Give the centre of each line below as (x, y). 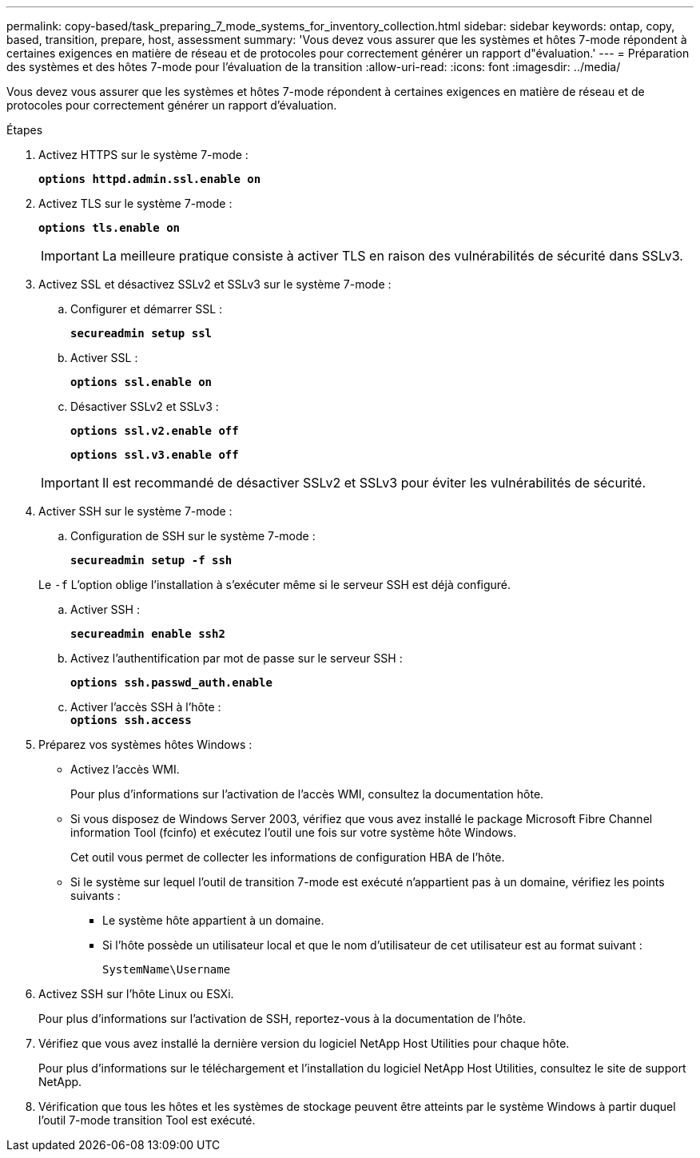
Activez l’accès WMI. (125, 769)
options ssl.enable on (141, 382)
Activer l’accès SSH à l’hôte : (146, 707)
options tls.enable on (109, 228)
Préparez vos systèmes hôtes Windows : (145, 744)
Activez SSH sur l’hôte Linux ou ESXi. (136, 994)
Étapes (25, 130)
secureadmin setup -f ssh (151, 560)
